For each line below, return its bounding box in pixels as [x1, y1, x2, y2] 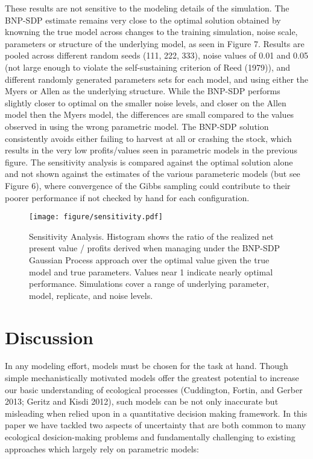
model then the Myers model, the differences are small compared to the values [5, 108, 294, 121]
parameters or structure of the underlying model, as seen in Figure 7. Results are [5, 37, 305, 50]
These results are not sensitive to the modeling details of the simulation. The [5, 2, 289, 14]
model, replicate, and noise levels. [29, 289, 153, 301]
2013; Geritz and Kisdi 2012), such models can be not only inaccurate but [5, 395, 279, 408]
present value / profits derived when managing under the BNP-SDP [29, 242, 280, 254]
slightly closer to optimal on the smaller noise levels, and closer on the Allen [5, 96, 286, 109]
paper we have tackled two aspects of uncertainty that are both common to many [5, 419, 306, 431]
